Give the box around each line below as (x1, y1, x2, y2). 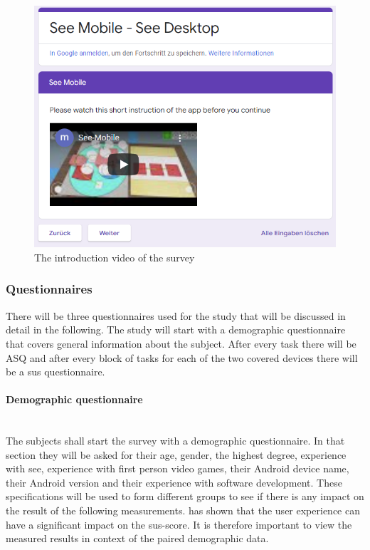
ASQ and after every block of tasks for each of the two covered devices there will (6, 350, 358, 365)
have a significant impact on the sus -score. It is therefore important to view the (6, 517, 352, 531)
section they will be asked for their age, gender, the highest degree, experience (6, 447, 347, 462)
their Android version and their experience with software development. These (6, 474, 342, 489)
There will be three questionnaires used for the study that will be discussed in (6, 308, 346, 323)
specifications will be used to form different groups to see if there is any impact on (6, 489, 364, 504)
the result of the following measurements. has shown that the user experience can (6, 503, 360, 518)
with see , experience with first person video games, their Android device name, (6, 461, 349, 476)
